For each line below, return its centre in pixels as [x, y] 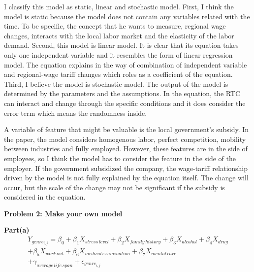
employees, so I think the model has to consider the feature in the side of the [120, 158]
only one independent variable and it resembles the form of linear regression [118, 54]
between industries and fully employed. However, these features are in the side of [126, 149]
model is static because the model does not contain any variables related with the [127, 16]
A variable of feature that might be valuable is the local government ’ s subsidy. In [127, 129]
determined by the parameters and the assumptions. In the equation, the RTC [122, 93]
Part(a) [17, 230]
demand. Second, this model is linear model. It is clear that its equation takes [121, 45]
